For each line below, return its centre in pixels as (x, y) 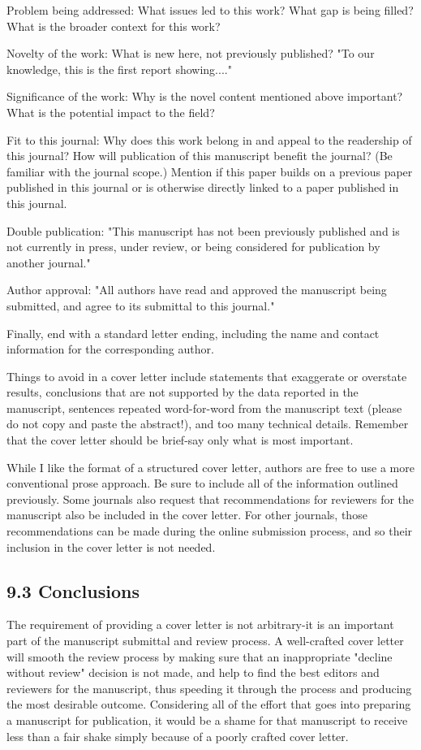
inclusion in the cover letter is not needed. (111, 546)
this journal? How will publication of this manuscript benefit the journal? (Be (200, 156)
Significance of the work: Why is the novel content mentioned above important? (205, 96)
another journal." (49, 262)
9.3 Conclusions (73, 590)
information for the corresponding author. (110, 349)
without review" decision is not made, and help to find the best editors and (193, 672)
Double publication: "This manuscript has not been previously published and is (203, 230)
